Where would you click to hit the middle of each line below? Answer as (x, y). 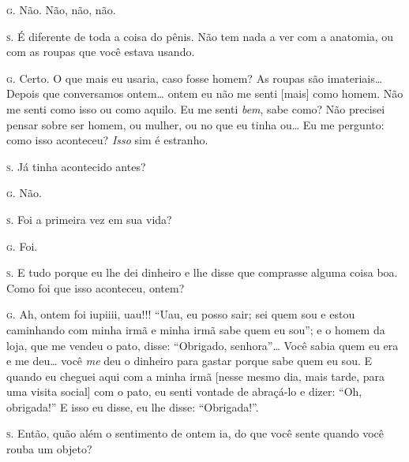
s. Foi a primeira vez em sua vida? (89, 219)
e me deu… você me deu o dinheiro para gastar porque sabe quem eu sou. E (189, 361)
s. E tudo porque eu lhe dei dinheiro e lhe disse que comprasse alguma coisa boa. (202, 272)
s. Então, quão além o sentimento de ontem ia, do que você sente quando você (195, 433)
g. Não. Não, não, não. (61, 9)
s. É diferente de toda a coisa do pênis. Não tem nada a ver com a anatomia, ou (200, 36)
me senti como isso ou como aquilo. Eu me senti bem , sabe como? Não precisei (196, 108)
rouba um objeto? (49, 449)
